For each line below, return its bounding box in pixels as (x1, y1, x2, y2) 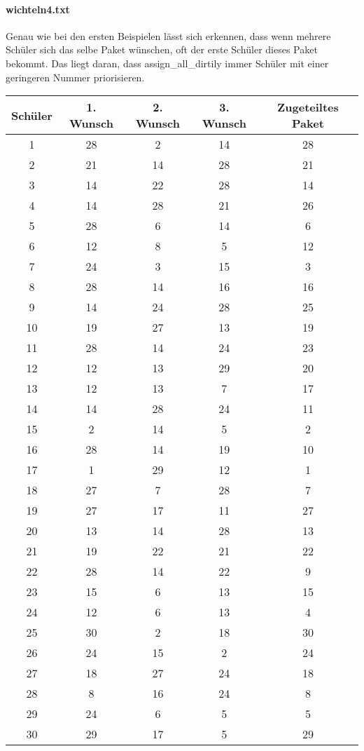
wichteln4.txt (6, 1, 70, 16)
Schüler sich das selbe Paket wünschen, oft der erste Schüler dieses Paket (6, 42, 318, 57)
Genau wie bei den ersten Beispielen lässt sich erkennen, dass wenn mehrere (6, 28, 331, 43)
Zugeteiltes (277, 99, 339, 116)
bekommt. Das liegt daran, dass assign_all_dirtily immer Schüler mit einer (6, 55, 329, 70)
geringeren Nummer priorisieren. (6, 69, 145, 84)
